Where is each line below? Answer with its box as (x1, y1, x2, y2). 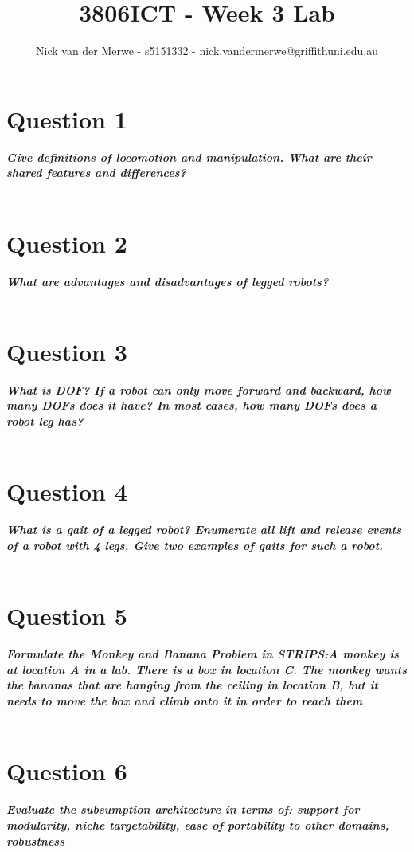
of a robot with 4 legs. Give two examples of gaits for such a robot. (6, 536, 384, 553)
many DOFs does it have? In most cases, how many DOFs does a (6, 397, 377, 414)
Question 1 (6, 102, 127, 135)
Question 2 (6, 226, 127, 259)
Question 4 (6, 475, 127, 508)
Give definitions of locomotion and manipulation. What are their (6, 148, 372, 165)
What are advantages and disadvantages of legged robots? (6, 273, 329, 289)
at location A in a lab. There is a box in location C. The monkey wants (6, 661, 407, 677)
